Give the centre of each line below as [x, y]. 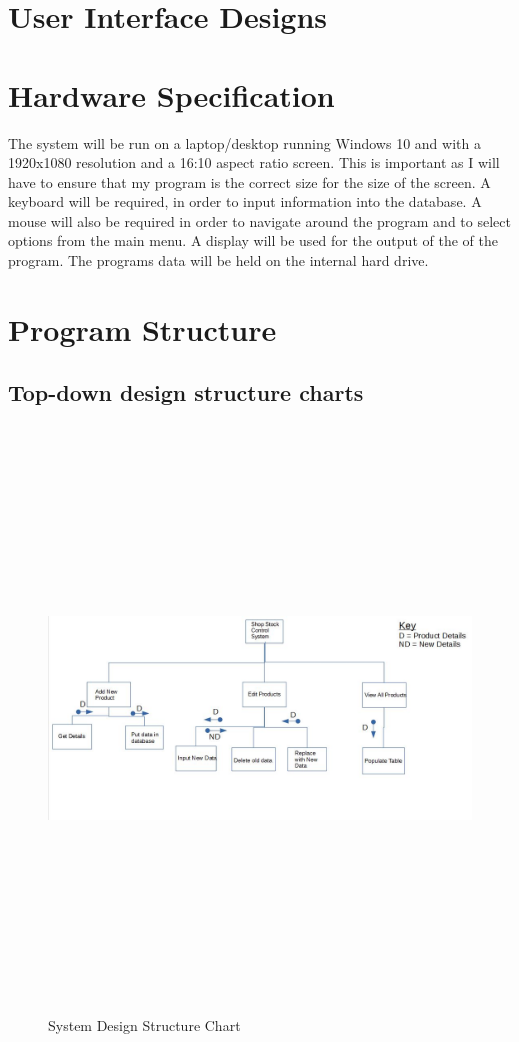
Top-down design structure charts [186, 392]
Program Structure [142, 328]
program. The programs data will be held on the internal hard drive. [218, 260]
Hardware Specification [171, 94]
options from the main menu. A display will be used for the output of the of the [253, 240]
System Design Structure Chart [144, 1024]
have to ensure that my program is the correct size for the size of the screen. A [249, 181]
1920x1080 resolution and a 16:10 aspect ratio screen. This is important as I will [254, 162]
